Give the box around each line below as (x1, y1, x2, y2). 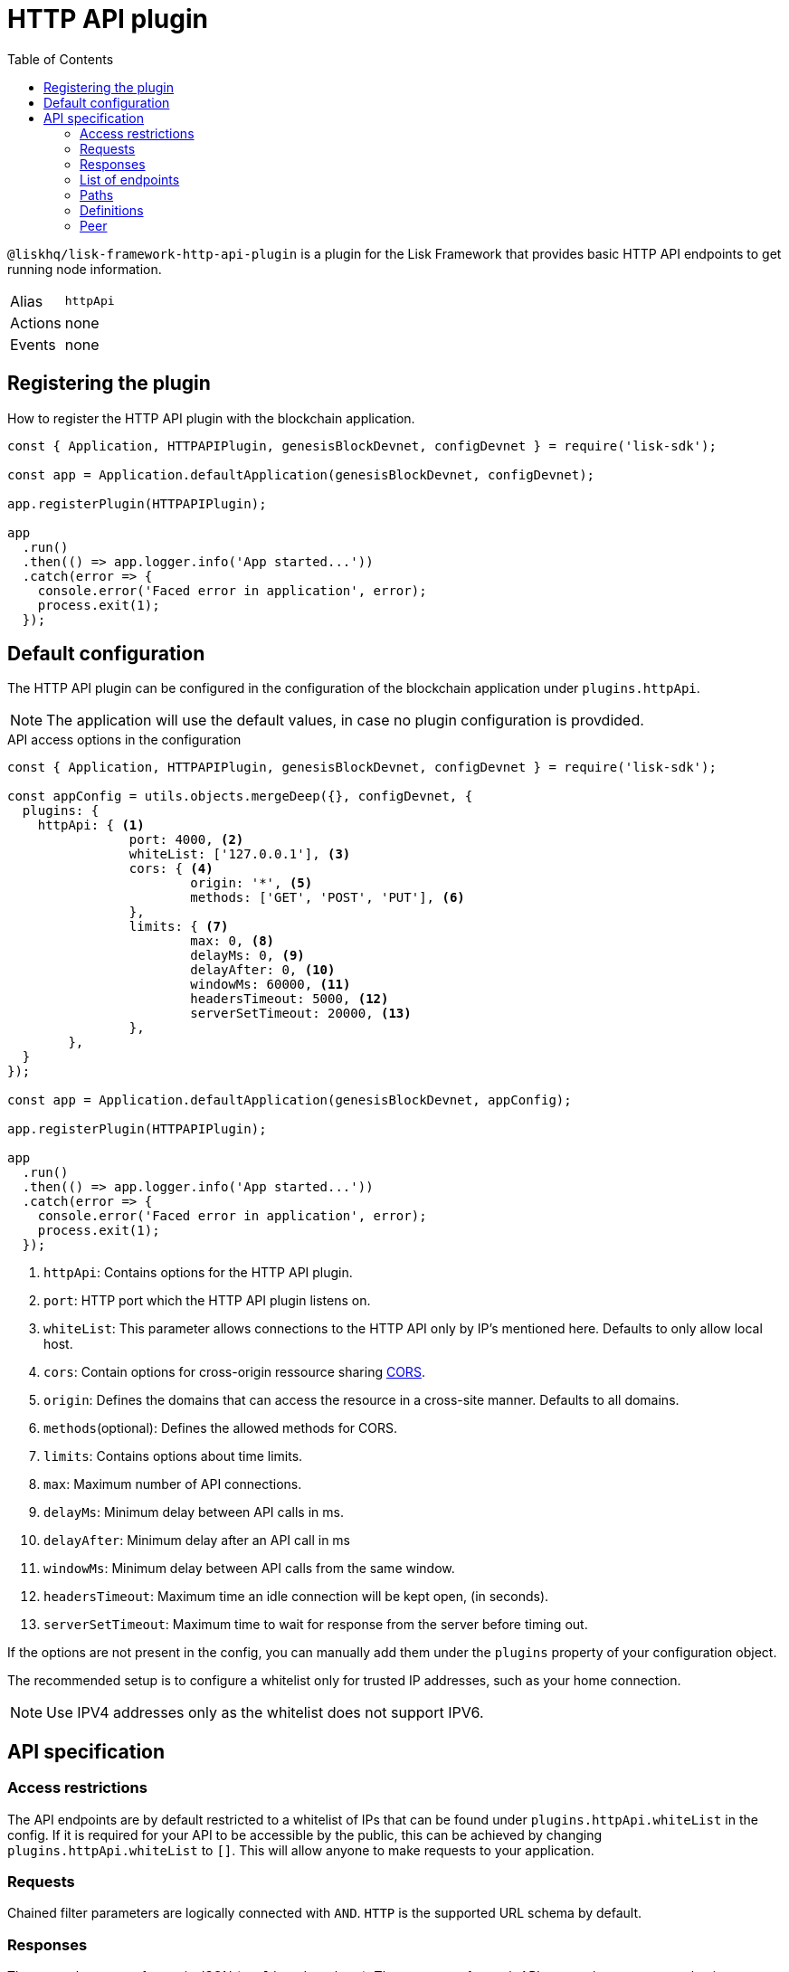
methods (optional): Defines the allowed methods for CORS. (43, 1420, 398, 1436)
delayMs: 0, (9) (190, 948, 305, 963)
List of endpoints (80, 171, 180, 187)
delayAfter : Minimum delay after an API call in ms (43, 1532, 351, 1549)
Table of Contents (7, 51, 114, 67)
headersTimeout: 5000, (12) (190, 991, 389, 1007)
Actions (10, 313, 62, 332)
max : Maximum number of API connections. (43, 1476, 302, 1493)
